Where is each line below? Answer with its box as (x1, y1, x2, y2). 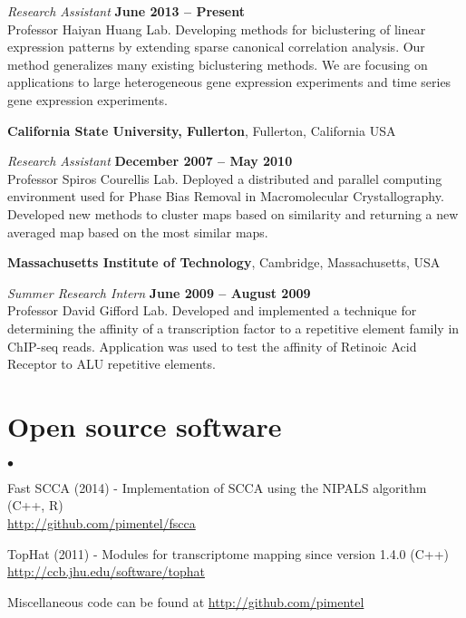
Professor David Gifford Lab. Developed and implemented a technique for (7, 301, 417, 320)
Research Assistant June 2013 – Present (7, 2, 245, 20)
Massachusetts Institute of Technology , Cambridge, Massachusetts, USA (7, 253, 441, 272)
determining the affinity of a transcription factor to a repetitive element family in (7, 318, 460, 337)
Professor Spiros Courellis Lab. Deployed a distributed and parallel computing (7, 169, 442, 188)
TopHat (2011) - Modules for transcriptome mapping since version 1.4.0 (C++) (7, 544, 449, 563)
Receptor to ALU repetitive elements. (7, 354, 216, 373)
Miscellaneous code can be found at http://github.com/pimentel (7, 592, 364, 611)
